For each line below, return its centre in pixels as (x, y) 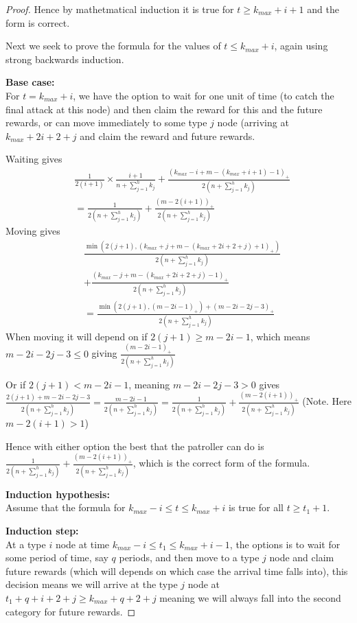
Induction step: (42, 530)
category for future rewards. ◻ (71, 611)
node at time (82, 544)
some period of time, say (57, 557)
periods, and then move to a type (189, 557)
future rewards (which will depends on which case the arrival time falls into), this (177, 571)
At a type (26, 544)
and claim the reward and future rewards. (168, 136)
